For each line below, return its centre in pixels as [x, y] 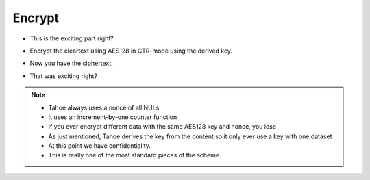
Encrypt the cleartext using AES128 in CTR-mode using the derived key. [131, 51]
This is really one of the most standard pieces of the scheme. [135, 155]
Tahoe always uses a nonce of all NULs [104, 107]
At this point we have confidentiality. [99, 146]
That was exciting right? [64, 76]
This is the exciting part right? [72, 38]
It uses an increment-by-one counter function [113, 117]
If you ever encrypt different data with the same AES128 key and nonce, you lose [162, 127]
